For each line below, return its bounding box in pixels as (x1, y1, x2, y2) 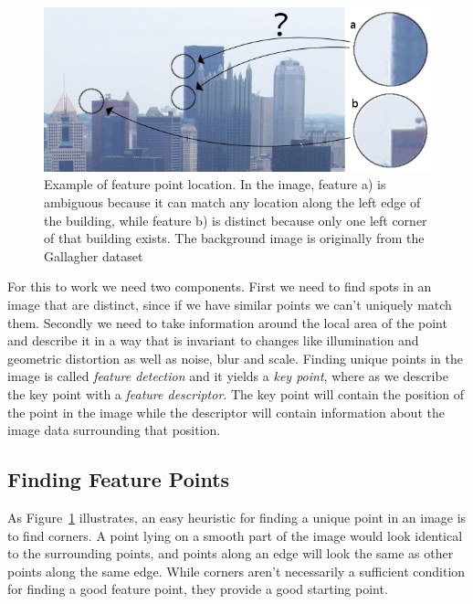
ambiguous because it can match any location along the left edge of (44, 193, 421, 212)
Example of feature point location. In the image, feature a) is (44, 175, 386, 194)
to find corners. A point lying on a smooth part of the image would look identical (7, 525, 463, 545)
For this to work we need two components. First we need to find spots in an (7, 277, 432, 296)
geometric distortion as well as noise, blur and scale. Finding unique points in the (7, 348, 463, 367)
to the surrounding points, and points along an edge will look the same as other (7, 544, 454, 563)
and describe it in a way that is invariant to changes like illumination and (7, 331, 419, 350)
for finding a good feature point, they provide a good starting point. (7, 579, 388, 599)
